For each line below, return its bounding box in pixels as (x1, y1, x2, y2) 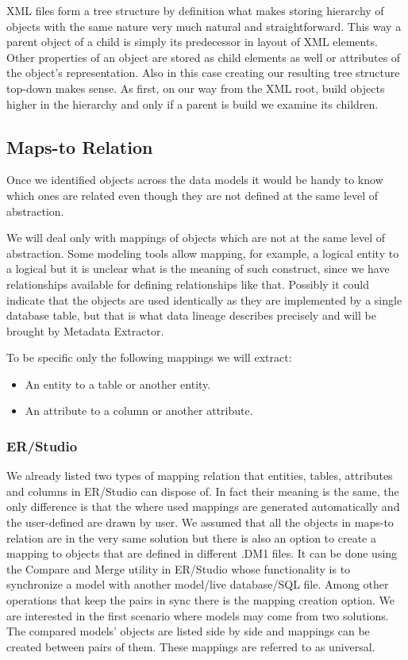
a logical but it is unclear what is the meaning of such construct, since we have (6, 260, 390, 277)
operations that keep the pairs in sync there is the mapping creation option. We (6, 592, 395, 608)
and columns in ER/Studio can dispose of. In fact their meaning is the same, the (6, 482, 399, 499)
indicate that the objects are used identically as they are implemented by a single (6, 291, 402, 308)
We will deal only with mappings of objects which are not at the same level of (6, 229, 386, 246)
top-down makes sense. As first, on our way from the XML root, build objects (6, 79, 385, 96)
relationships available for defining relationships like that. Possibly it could (6, 275, 370, 292)
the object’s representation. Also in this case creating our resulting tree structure (6, 64, 400, 81)
